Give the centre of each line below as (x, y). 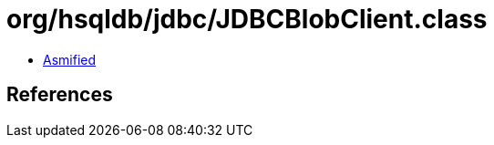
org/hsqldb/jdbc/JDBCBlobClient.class (247, 19)
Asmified (70, 59)
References (60, 95)
